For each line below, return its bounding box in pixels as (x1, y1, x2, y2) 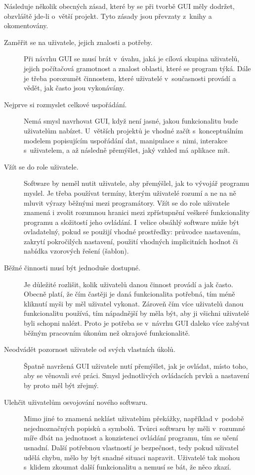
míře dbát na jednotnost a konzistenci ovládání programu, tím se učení (24, 432, 238, 443)
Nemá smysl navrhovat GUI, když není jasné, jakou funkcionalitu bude (24, 116, 238, 126)
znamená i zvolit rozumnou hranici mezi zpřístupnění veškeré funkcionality (24, 207, 250, 217)
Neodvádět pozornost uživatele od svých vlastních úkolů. (4, 344, 175, 354)
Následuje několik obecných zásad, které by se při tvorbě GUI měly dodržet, (4, 1, 235, 11)
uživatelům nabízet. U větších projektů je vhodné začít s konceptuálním (24, 125, 243, 135)
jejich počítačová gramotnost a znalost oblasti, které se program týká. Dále (24, 63, 251, 73)
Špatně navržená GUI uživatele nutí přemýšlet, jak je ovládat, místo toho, (24, 360, 248, 371)
